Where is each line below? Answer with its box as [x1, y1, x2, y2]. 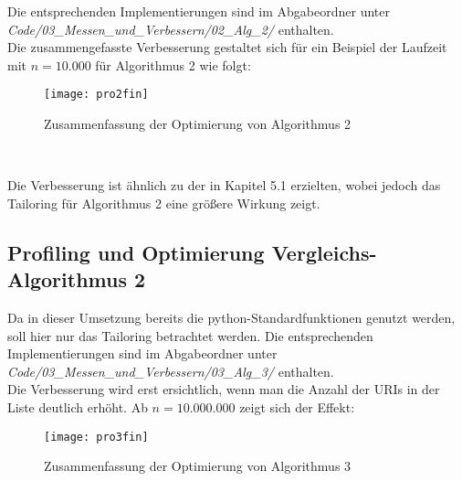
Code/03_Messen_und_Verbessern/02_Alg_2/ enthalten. [7, 19, 334, 38]
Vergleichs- [271, 238, 377, 266]
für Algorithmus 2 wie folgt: [95, 55, 251, 74]
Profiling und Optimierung [7, 238, 265, 266]
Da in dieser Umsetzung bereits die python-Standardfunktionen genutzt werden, [7, 308, 456, 326]
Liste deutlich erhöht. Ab [7, 397, 148, 416]
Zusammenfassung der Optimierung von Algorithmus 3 [44, 456, 352, 476]
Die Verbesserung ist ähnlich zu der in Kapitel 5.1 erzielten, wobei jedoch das [7, 176, 441, 195]
